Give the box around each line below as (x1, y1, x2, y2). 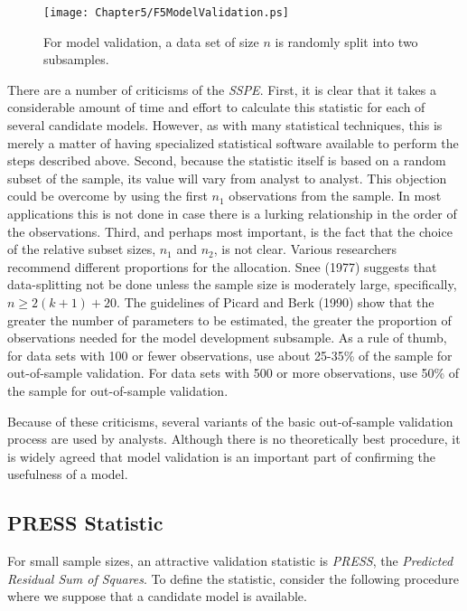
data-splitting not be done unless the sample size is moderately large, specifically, (7, 275, 457, 294)
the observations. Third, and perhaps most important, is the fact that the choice (7, 221, 453, 240)
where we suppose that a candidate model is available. (7, 587, 307, 606)
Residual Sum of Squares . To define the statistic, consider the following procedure (7, 569, 459, 587)
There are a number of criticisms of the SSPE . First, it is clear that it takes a (7, 80, 436, 99)
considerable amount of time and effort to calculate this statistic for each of (7, 98, 425, 117)
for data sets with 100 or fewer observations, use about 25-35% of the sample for (7, 345, 453, 364)
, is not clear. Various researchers (213, 240, 397, 258)
